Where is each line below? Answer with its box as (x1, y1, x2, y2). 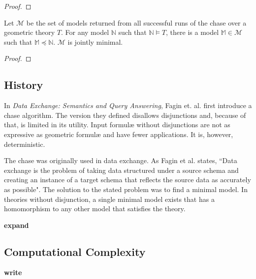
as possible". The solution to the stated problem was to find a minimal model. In (4, 184, 248, 194)
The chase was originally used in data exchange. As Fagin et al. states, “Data (4, 155, 237, 166)
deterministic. (4, 139, 45, 149)
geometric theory (4, 27, 55, 37)
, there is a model (166, 27, 219, 37)
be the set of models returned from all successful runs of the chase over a (26, 17, 247, 28)
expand (4, 220, 29, 230)
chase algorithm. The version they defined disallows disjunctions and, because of (4, 110, 246, 120)
